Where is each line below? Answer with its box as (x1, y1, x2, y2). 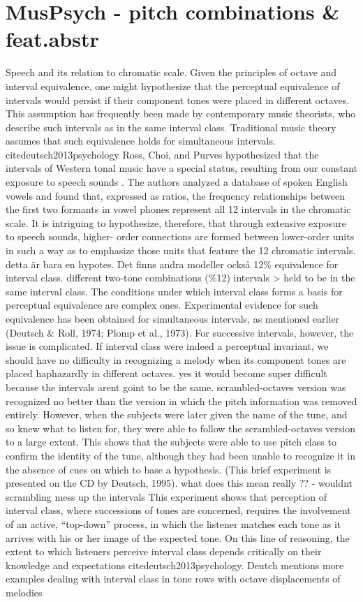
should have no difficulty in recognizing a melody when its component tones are (6, 352, 346, 367)
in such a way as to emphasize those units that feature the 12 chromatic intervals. (6, 243, 356, 258)
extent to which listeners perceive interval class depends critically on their (6, 544, 322, 559)
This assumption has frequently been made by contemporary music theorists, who (6, 106, 356, 121)
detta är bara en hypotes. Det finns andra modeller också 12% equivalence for (6, 256, 339, 271)
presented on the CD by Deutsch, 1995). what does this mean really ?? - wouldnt (6, 476, 353, 490)
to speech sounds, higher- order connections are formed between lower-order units (6, 229, 355, 244)
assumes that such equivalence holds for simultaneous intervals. (6, 133, 276, 148)
